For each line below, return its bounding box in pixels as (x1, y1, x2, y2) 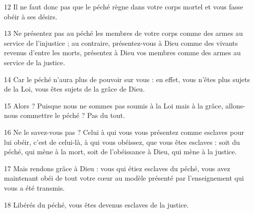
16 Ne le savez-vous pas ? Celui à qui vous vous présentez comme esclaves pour (4, 126, 244, 137)
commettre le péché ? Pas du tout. (20, 110, 125, 120)
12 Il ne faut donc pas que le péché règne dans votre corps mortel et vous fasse (4, 1, 243, 11)
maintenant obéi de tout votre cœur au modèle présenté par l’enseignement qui (4, 173, 244, 183)
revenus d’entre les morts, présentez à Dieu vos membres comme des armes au (4, 47, 241, 58)
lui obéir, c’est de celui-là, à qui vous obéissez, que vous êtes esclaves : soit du (4, 136, 240, 147)
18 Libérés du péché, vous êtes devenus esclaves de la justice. (4, 199, 189, 210)
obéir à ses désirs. (4, 11, 58, 21)
